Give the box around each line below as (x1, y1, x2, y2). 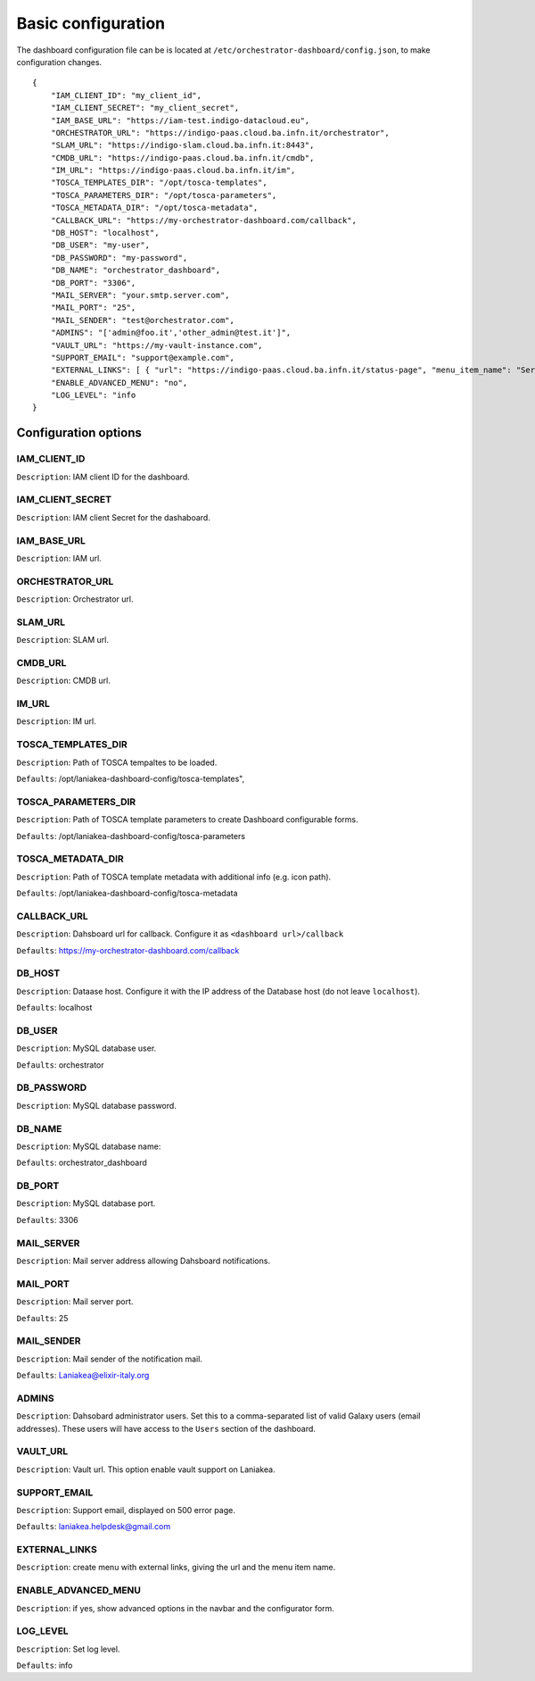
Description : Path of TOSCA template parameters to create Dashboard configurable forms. (16, 814, 358, 825)
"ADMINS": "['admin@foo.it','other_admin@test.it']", (50, 328, 292, 338)
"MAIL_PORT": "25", (50, 303, 136, 312)
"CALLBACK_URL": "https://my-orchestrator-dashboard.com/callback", (50, 215, 357, 225)
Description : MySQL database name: (16, 1141, 161, 1152)
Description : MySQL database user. (16, 1043, 157, 1053)
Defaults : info (16, 1660, 73, 1671)
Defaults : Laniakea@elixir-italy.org (16, 1370, 150, 1381)
